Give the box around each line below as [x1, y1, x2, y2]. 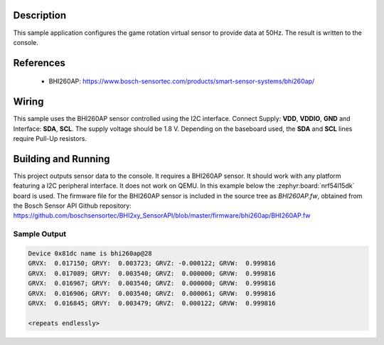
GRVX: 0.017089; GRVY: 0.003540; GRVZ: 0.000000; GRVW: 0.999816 [28, 269, 276, 277]
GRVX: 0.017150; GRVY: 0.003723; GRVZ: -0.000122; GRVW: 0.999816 [28, 260, 276, 267]
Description [13, 9, 67, 21]
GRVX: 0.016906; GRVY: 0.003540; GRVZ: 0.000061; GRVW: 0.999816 [28, 289, 276, 297]
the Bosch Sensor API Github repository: [13, 201, 132, 210]
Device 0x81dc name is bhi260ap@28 [28, 250, 152, 258]
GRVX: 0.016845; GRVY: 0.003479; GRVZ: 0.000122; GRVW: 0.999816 [28, 299, 276, 307]
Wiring [13, 96, 44, 108]
